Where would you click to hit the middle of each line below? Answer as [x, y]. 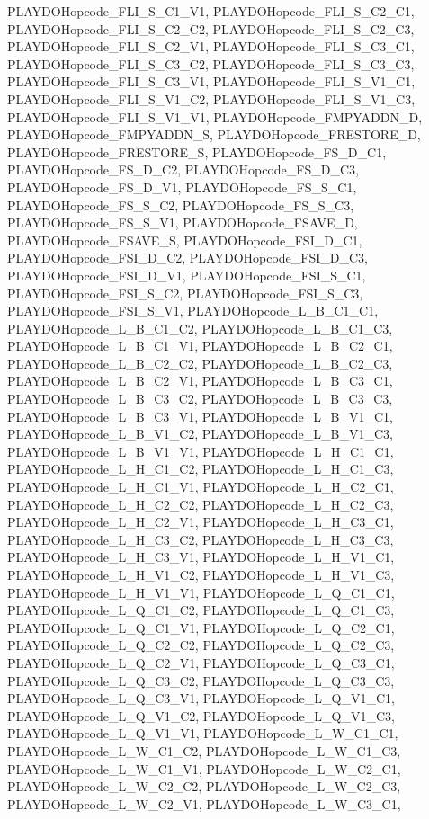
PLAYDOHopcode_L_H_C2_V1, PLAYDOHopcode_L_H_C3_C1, [201, 522]
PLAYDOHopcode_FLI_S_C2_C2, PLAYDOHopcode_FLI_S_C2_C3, [211, 28]
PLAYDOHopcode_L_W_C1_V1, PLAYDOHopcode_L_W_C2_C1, [204, 768]
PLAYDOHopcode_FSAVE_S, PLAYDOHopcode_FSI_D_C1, [185, 240]
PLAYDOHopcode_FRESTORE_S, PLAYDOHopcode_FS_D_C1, [197, 151]
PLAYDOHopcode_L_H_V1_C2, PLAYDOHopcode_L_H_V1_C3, [201, 574]
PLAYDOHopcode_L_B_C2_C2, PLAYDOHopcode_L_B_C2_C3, [200, 363]
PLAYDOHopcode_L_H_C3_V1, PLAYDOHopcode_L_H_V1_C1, [201, 557]
